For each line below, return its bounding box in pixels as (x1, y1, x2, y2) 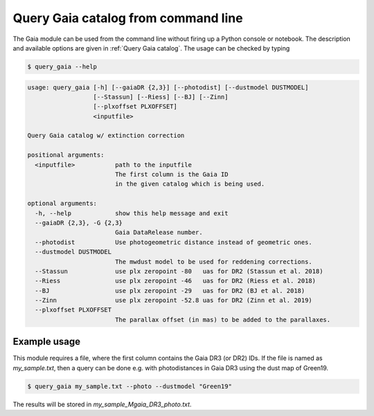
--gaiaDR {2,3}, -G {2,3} (35, 219, 123, 226)
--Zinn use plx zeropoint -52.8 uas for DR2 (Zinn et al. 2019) (35, 296, 313, 305)
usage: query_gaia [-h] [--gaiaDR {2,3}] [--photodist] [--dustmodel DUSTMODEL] (27, 83, 309, 91)
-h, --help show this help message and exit (35, 209, 229, 217)
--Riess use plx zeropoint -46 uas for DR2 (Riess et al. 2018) (35, 277, 317, 285)
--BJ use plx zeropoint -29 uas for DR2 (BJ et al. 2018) (35, 287, 305, 294)
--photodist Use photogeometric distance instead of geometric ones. (35, 238, 313, 246)
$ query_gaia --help (27, 62, 97, 71)
